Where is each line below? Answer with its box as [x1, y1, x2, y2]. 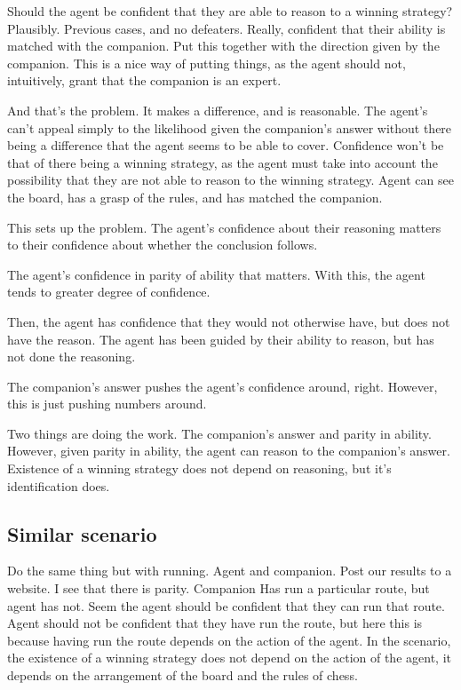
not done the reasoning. [7, 347, 136, 366]
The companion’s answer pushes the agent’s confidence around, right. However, [7, 377, 438, 395]
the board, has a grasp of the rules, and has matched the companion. [7, 187, 383, 206]
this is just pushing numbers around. [7, 394, 207, 413]
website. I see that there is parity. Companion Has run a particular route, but [7, 579, 430, 598]
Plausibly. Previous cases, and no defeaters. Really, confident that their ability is [7, 19, 446, 37]
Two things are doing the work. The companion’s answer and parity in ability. [7, 424, 432, 442]
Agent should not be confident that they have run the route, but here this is [7, 614, 423, 632]
